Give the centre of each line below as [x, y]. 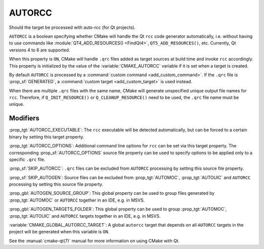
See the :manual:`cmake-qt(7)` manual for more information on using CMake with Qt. [94, 241]
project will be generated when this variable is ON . [59, 232]
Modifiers [24, 118]
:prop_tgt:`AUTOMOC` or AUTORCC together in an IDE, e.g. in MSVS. [77, 200]
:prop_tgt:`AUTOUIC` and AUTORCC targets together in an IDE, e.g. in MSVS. [85, 216]
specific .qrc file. [27, 159]
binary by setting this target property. [47, 136]
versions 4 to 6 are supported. [40, 50]
